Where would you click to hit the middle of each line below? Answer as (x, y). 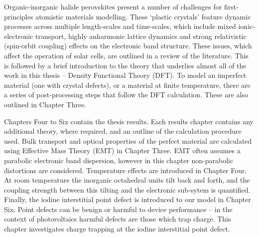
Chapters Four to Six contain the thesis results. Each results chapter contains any (129, 121)
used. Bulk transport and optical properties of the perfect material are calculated (128, 140)
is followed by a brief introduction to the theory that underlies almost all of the (125, 65)
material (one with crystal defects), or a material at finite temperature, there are (127, 85)
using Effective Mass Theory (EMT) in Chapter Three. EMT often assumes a (122, 150)
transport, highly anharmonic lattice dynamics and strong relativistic (141, 36)
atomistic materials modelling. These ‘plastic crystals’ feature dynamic (143, 16)
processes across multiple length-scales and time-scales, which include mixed (120, 26)
